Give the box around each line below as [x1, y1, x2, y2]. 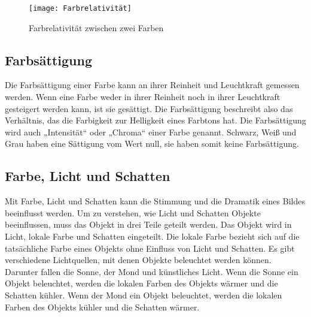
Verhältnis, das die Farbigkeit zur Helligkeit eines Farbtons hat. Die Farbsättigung [5, 114, 306, 126]
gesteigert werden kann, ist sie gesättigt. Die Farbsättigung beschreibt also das [5, 102, 293, 114]
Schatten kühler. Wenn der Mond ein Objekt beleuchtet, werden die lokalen [5, 288, 282, 301]
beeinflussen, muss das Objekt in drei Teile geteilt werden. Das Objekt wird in [5, 218, 292, 231]
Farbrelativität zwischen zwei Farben [29, 21, 164, 34]
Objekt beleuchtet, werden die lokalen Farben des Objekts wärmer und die [5, 277, 278, 289]
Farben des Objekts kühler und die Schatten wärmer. [5, 300, 200, 313]
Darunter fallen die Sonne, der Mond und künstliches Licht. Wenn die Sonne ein [5, 265, 298, 277]
